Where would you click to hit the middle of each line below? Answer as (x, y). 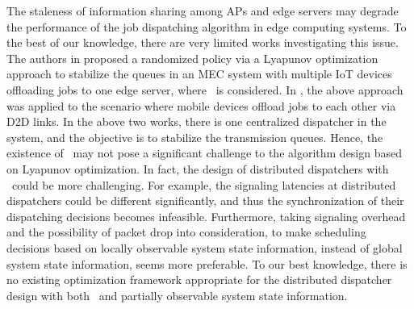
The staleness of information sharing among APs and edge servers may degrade (203, 10)
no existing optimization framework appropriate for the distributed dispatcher (199, 280)
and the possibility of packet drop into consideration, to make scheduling (186, 232)
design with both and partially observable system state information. (177, 295)
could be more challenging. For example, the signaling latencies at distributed (204, 184)
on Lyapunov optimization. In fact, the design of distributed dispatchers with (198, 168)
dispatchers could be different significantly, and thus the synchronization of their (205, 200)
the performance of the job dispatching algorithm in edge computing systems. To (207, 26)
